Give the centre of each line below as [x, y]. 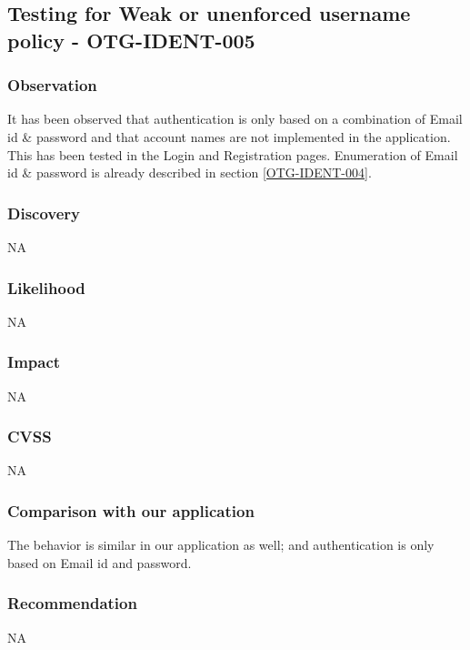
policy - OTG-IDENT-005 [131, 40]
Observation [52, 85]
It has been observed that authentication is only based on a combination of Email [235, 119]
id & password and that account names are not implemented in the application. [229, 136]
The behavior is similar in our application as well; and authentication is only [221, 545]
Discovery [44, 213]
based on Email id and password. [100, 562]
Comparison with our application [131, 510]
